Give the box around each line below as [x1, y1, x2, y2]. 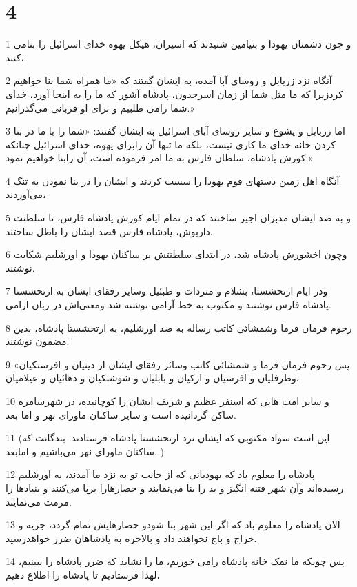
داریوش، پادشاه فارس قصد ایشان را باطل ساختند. [6, 223, 213, 238]
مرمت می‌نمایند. [6, 494, 72, 508]
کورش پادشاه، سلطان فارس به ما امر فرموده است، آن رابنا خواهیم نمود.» [6, 150, 313, 165]
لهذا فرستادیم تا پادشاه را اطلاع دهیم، [6, 567, 160, 581]
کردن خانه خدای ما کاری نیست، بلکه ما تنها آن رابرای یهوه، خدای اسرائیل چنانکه [6, 137, 336, 151]
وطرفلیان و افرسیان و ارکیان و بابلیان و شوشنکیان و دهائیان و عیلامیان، [6, 370, 300, 385]
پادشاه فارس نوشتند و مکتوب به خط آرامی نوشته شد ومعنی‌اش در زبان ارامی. [6, 297, 331, 312]
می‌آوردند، [6, 187, 46, 201]
